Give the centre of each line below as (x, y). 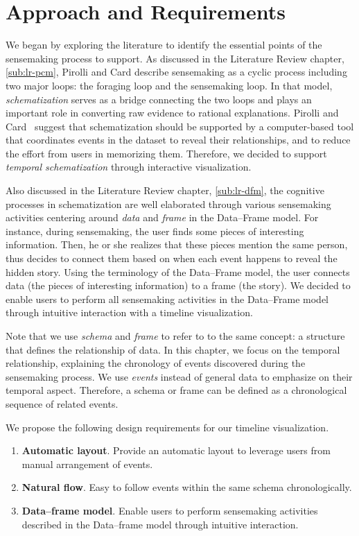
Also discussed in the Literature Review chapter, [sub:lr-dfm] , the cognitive (165, 190)
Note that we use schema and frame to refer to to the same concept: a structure (175, 336)
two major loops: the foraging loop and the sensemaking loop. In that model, (169, 85)
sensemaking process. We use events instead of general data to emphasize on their (179, 376)
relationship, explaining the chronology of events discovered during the (156, 363)
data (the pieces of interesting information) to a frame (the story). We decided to (178, 285)
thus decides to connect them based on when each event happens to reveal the (172, 258)
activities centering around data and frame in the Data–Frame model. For (162, 217)
